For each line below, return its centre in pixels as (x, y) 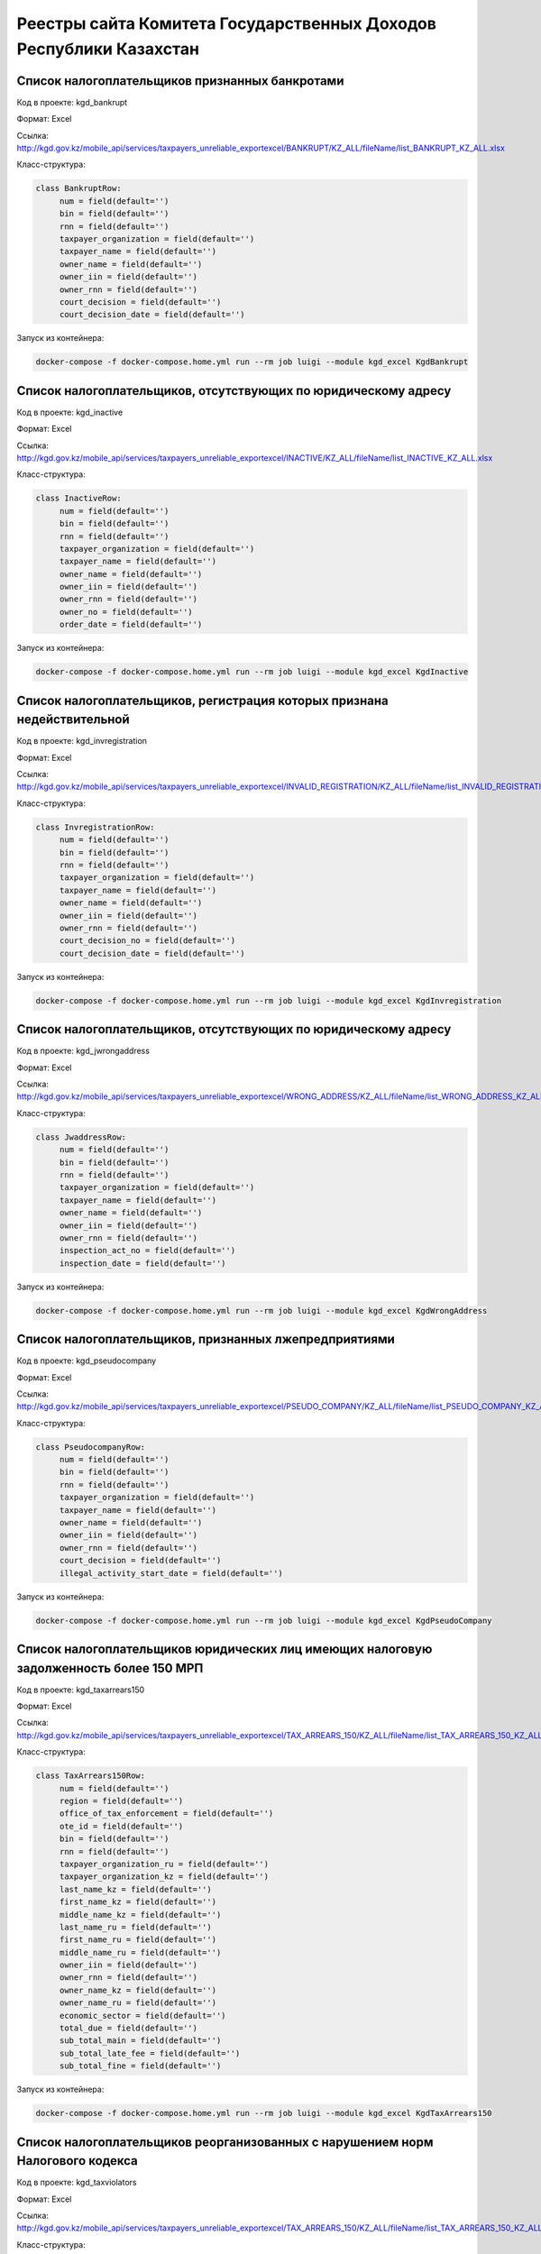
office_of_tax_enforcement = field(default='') (166, 1814)
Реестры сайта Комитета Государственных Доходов (227, 23)
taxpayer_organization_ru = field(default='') (164, 1864)
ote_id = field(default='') (121, 1826)
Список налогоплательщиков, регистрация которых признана (202, 700)
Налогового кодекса (78, 2161)
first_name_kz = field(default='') (138, 1902)
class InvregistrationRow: (95, 827)
